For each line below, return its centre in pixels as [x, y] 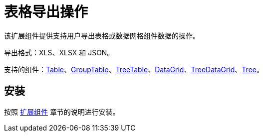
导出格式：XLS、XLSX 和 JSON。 [59, 52]
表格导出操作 [46, 12]
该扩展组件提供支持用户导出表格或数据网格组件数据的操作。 [102, 35]
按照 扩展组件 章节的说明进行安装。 [62, 112]
